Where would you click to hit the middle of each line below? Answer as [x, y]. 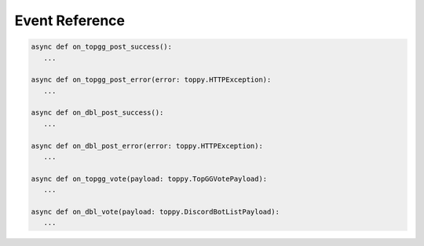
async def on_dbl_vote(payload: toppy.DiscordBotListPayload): [155, 212]
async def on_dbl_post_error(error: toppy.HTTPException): [147, 146]
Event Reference [70, 20]
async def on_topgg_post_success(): [102, 47]
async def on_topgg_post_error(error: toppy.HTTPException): [151, 80]
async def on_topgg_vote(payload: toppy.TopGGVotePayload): [149, 178]
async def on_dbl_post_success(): [97, 113]
